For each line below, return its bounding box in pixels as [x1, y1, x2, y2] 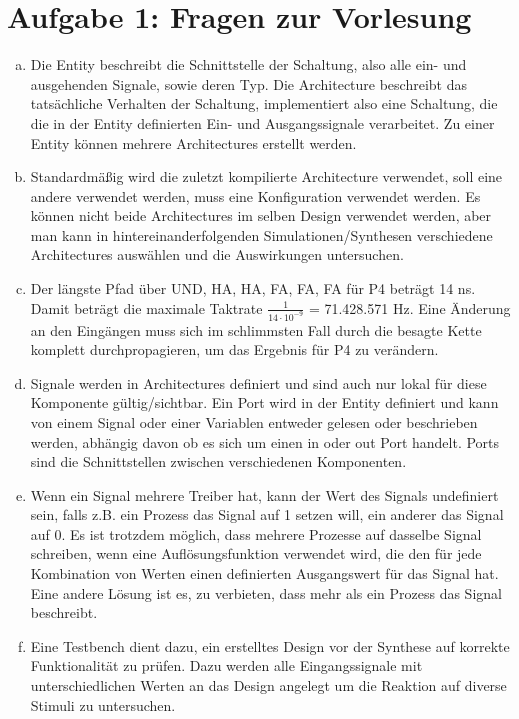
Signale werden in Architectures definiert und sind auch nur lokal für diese [30, 372, 487, 393]
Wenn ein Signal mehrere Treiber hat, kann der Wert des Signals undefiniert [30, 484, 499, 505]
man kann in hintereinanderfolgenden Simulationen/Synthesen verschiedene [30, 224, 493, 245]
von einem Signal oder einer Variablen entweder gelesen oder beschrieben [30, 411, 478, 432]
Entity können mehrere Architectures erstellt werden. [30, 132, 357, 153]
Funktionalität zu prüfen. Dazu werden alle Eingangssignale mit [30, 655, 423, 676]
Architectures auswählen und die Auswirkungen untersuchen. [30, 244, 404, 265]
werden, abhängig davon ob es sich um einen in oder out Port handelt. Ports [30, 431, 500, 452]
